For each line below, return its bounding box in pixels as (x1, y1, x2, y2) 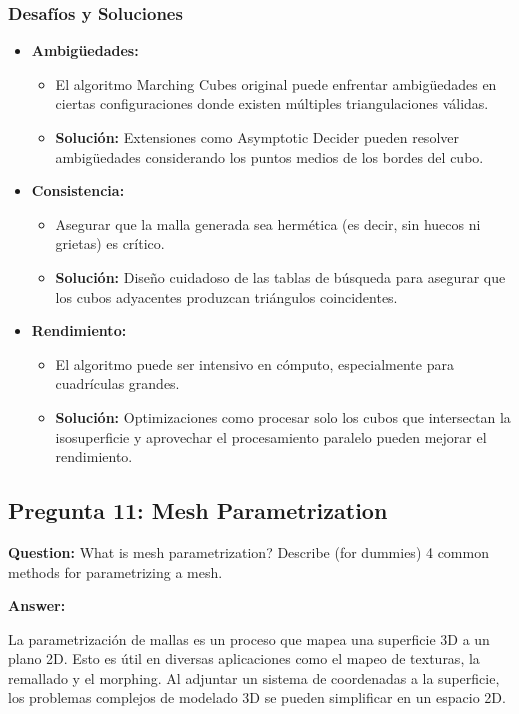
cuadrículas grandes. (55, 373, 180, 394)
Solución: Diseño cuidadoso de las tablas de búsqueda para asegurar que (55, 266, 506, 287)
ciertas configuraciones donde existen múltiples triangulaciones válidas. (55, 93, 489, 114)
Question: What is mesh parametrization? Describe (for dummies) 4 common (8, 541, 489, 562)
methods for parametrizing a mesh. (8, 561, 223, 582)
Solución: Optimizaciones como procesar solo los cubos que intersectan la (55, 406, 511, 427)
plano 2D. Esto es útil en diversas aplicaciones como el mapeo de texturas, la (8, 648, 480, 669)
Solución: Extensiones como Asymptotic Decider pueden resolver (55, 127, 459, 147)
